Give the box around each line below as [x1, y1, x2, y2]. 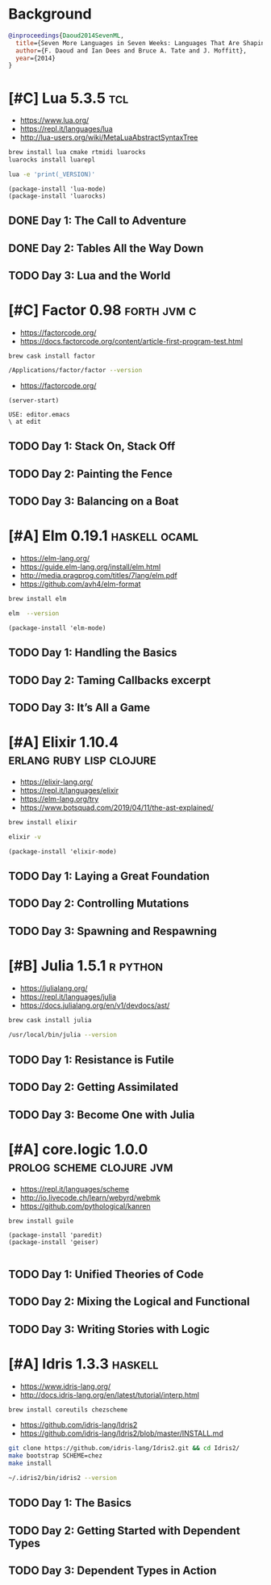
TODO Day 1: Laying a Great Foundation [8, 869, 210, 883]
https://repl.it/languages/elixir [19, 785, 119, 795]
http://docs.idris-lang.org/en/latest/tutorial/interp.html [19, 1390, 200, 1399]
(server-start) [8, 396, 60, 405]
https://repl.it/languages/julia [19, 992, 117, 1001]
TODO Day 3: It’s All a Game [8, 700, 151, 715]
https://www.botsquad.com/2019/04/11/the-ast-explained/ [19, 803, 214, 812]
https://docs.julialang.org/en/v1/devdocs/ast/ [19, 1000, 170, 1010]
